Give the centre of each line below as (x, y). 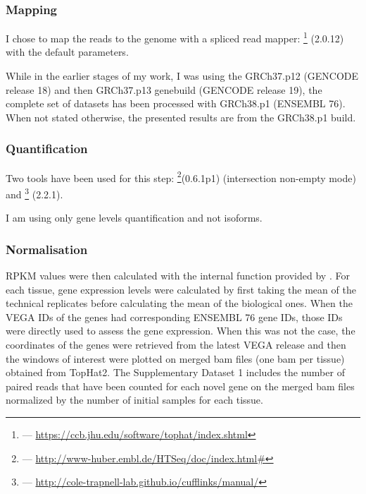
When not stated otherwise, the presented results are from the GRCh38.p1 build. (181, 117)
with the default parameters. (67, 52)
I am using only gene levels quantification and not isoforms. (134, 218)
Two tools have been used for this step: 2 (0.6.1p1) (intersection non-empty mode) (181, 176)
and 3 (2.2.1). (34, 193)
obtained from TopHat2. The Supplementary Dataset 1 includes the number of (175, 372)
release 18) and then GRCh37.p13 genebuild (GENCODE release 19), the (164, 89)
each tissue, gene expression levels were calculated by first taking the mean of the (181, 289)
